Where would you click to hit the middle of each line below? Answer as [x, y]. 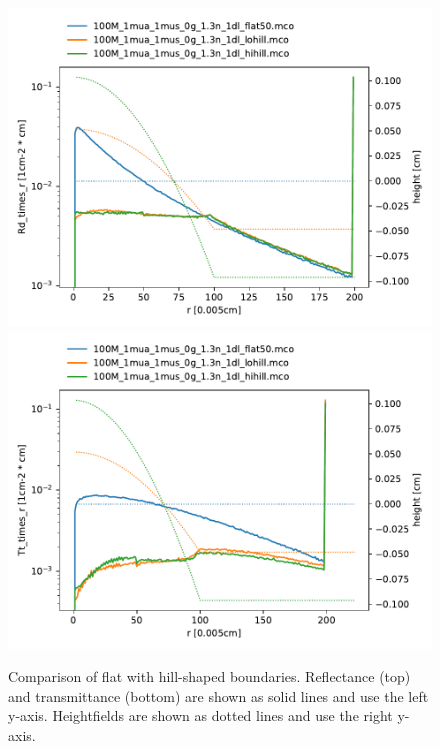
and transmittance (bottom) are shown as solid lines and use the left [218, 695]
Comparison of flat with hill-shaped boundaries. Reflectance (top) [209, 676]
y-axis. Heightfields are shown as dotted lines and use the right [200, 715]
